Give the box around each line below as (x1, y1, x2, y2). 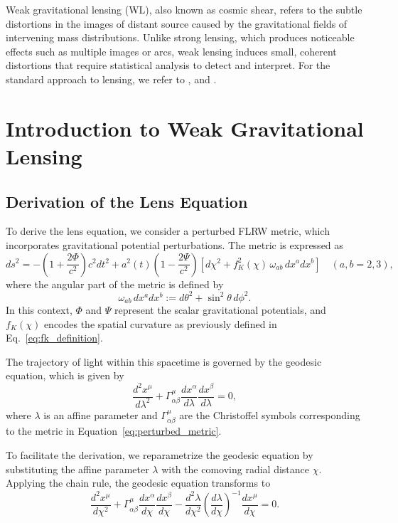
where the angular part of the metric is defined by (6, 276, 224, 291)
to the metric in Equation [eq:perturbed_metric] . (6, 423, 222, 438)
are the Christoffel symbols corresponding (179, 407, 360, 422)
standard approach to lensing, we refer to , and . (6, 71, 217, 86)
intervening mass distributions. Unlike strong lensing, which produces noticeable (6, 30, 355, 45)
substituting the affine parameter (6, 461, 149, 476)
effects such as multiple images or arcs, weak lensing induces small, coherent (6, 43, 337, 58)
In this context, (6, 302, 72, 317)
